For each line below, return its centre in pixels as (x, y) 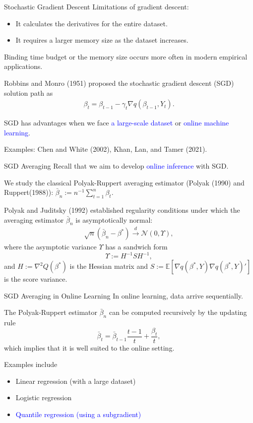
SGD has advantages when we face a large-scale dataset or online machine (117, 123)
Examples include (31, 364)
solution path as (29, 92)
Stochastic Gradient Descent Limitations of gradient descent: (96, 6)
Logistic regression (44, 397)
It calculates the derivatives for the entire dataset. (92, 23)
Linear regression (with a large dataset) (76, 381)
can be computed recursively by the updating (178, 312)
